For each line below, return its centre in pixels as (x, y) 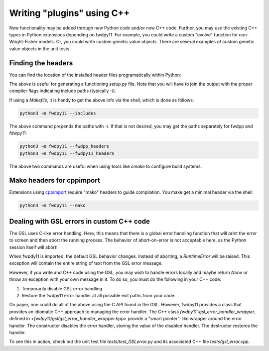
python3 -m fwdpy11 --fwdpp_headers (65, 146)
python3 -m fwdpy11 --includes (58, 113)
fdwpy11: (18, 133)
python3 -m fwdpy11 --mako (53, 206)
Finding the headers (41, 63)
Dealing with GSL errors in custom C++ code (80, 221)
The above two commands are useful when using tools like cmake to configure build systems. (106, 166)
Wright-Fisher (23, 42)
